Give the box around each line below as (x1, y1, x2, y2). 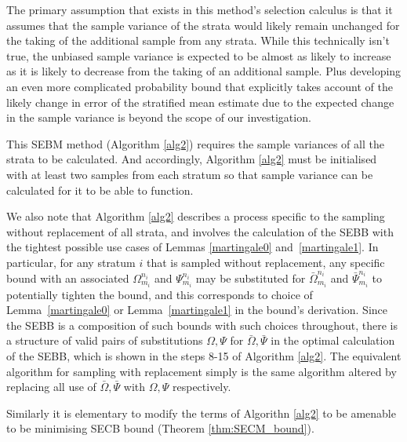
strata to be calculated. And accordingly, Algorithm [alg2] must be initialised (6, 151, 377, 167)
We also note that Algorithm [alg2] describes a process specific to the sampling (6, 208, 385, 225)
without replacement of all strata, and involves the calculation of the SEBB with (6, 223, 394, 239)
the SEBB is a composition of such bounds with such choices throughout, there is (6, 316, 398, 333)
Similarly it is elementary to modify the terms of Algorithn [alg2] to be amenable (6, 404, 396, 421)
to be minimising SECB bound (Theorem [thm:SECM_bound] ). (6, 420, 314, 437)
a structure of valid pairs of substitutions (6, 332, 203, 349)
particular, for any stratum (6, 254, 136, 270)
